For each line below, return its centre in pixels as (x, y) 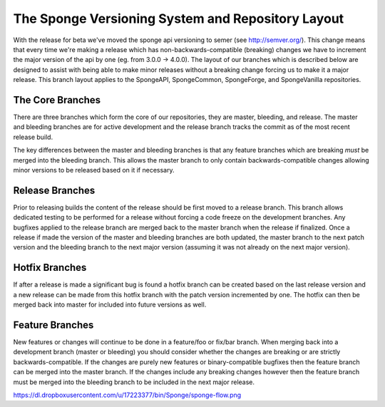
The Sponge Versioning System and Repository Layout (179, 19)
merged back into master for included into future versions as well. (110, 305)
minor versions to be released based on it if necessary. (94, 170)
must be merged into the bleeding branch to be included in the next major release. (134, 382)
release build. (33, 137)
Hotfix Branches (50, 268)
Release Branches (54, 190)
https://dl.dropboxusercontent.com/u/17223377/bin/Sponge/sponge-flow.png (127, 395)
